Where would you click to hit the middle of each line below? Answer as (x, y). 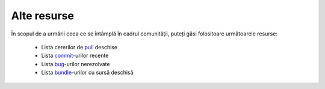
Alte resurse (43, 16)
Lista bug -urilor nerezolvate (76, 64)
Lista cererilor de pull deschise (79, 47)
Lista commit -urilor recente (75, 56)
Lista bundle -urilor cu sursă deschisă (87, 73)
